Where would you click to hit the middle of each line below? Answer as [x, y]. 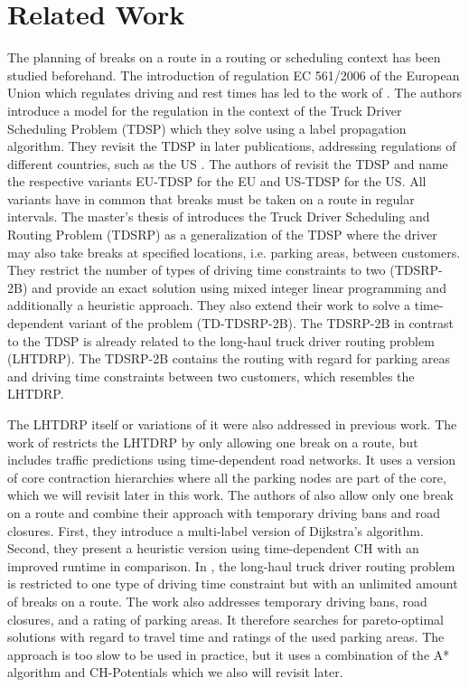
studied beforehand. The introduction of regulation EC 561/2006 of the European [234, 75]
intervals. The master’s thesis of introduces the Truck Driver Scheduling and [219, 216]
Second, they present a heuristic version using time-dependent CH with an [213, 548]
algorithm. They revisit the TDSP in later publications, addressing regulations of [232, 146]
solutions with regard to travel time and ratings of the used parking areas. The [226, 637]
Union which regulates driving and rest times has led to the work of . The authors [235, 93]
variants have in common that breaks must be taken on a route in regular [211, 198]
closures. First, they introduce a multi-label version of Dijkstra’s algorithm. [216, 530]
